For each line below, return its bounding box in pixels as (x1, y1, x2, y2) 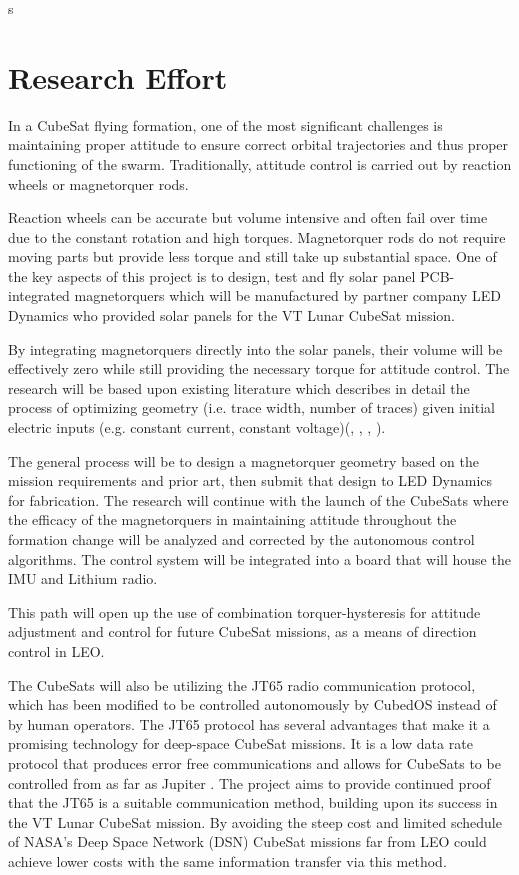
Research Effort (8, 56, 228, 97)
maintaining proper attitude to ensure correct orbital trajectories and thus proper (8, 134, 509, 155)
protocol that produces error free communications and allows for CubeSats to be (8, 752, 501, 773)
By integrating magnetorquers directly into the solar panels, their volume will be (8, 338, 503, 359)
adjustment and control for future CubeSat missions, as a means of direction (8, 621, 477, 642)
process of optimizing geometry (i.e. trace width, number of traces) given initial (8, 397, 495, 418)
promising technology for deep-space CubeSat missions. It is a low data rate (8, 733, 473, 754)
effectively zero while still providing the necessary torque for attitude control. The (8, 358, 510, 379)
